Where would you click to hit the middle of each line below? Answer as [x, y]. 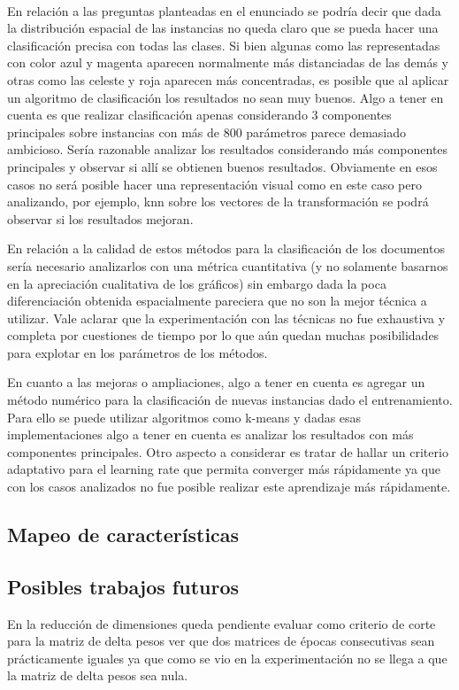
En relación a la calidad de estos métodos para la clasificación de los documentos [226, 248]
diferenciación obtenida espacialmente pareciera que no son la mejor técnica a [217, 301]
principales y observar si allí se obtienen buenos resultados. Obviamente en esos [222, 166]
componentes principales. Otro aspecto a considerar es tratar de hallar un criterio [228, 451]
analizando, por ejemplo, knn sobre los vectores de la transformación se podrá [218, 202]
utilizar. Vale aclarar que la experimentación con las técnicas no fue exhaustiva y [226, 318]
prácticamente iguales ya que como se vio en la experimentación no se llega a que [227, 658]
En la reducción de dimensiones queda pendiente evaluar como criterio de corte [222, 623]
